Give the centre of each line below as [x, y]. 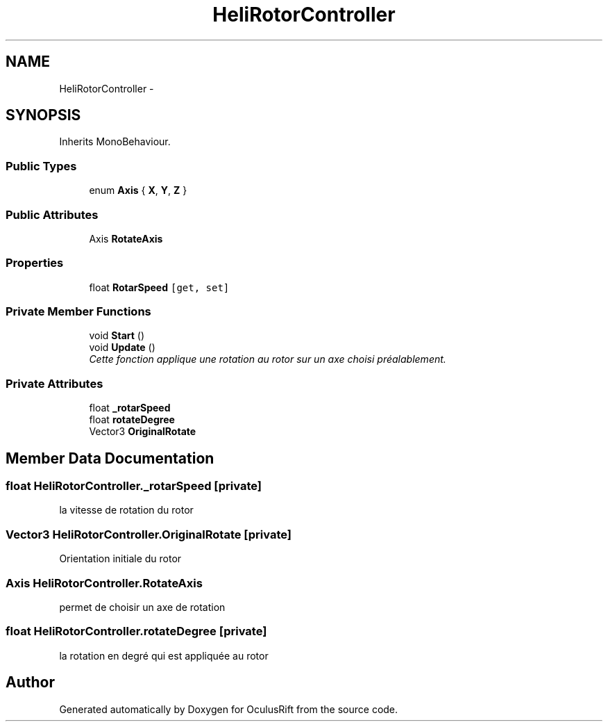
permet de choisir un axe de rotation [142, 607]
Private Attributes [54, 383]
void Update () [122, 348]
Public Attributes [52, 214]
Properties [35, 263]
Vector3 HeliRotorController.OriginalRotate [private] [149, 534]
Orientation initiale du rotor [120, 559]
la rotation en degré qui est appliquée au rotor [164, 655]
